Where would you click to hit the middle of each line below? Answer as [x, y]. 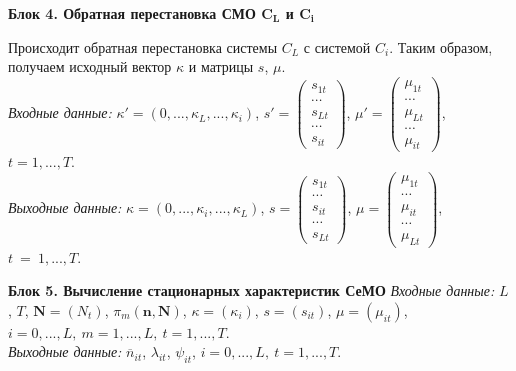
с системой [337, 46]
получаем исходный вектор [90, 66]
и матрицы [221, 66]
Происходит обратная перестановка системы [143, 46]
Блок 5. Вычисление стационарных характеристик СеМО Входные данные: [251, 290]
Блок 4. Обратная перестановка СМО [132, 13]
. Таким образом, [441, 46]
